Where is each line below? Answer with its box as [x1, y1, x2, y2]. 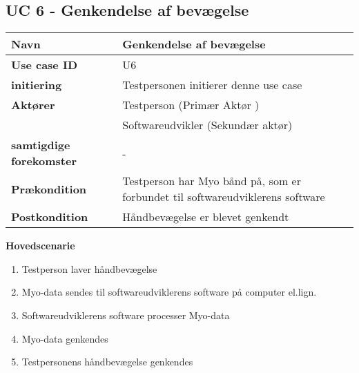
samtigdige [11, 137, 70, 153]
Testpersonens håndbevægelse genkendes [21, 354, 193, 369]
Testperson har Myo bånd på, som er [122, 173, 301, 189]
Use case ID [11, 57, 78, 73]
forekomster [11, 153, 77, 169]
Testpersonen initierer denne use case [122, 77, 302, 93]
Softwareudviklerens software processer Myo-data [21, 307, 230, 322]
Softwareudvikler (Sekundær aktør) [122, 117, 293, 133]
